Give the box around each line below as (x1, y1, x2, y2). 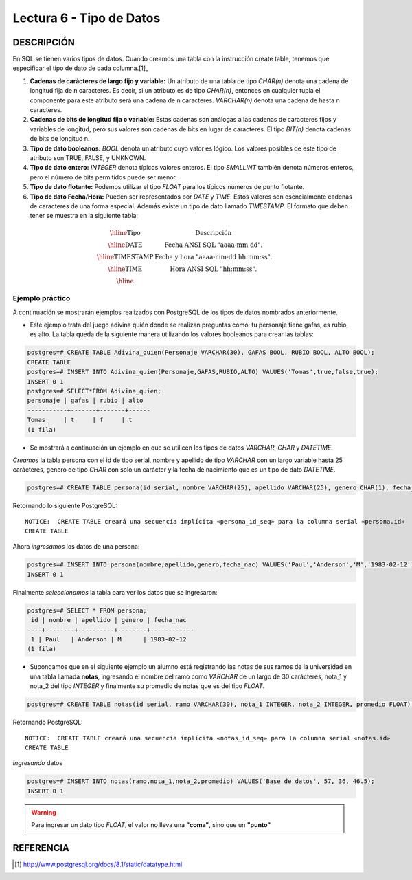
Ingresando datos (12, 759, 63, 767)
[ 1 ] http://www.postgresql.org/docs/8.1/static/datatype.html (14, 860, 183, 868)
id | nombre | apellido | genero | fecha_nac (31, 616, 187, 624)
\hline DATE (107, 241, 143, 249)
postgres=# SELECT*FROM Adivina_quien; (27, 387, 161, 395)
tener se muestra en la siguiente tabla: (30, 212, 139, 220)
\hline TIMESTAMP (96, 253, 154, 261)
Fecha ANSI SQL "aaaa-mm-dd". (164, 241, 263, 249)
